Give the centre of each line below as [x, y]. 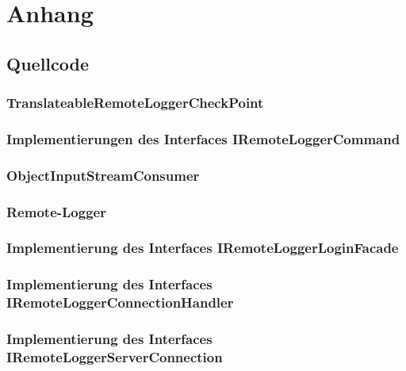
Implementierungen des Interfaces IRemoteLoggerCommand [203, 138]
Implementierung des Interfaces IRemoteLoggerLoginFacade [203, 248]
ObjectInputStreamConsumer [103, 175]
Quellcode [48, 63]
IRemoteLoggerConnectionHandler [120, 302]
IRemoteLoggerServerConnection [115, 356]
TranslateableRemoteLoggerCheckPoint [135, 103]
